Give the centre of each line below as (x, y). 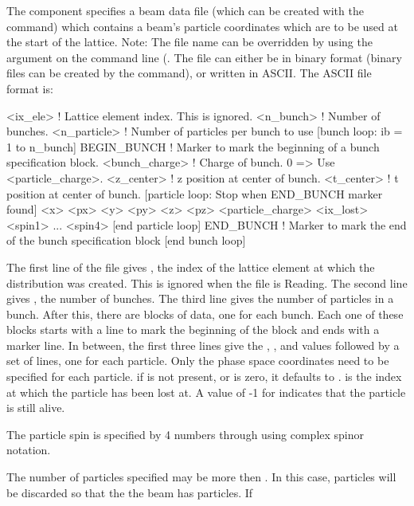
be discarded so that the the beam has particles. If (130, 492)
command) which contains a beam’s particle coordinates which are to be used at (202, 26)
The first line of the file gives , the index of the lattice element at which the (191, 267)
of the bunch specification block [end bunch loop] (126, 240)
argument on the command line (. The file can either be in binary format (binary (204, 57)
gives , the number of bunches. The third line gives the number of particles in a (200, 298)
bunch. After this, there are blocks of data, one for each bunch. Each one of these (205, 314)
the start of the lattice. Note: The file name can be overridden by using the (189, 42)
